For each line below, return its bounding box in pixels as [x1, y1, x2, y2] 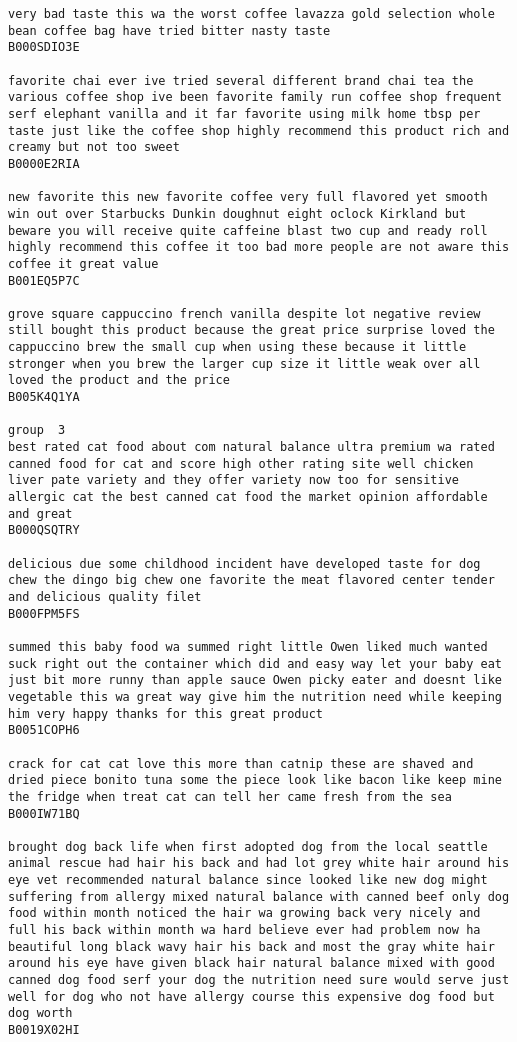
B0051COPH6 [8, 723, 80, 738]
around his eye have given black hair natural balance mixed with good [8, 956, 495, 971]
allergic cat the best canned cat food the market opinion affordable [8, 490, 488, 505]
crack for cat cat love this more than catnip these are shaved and [8, 756, 474, 771]
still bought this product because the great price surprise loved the [8, 323, 495, 338]
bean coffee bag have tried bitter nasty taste [8, 23, 331, 38]
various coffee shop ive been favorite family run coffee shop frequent [8, 90, 502, 105]
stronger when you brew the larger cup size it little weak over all [8, 356, 481, 371]
